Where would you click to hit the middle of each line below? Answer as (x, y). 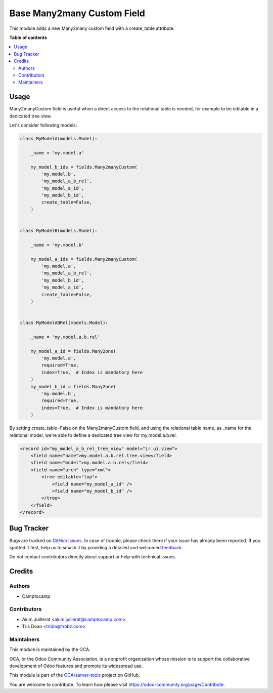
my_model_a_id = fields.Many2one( (73, 351)
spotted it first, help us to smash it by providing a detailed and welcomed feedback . (96, 547)
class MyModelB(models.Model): (59, 231)
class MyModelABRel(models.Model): (64, 323)
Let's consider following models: (43, 125)
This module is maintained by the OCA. (50, 649)
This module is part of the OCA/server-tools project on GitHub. (75, 675)
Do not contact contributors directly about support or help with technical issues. (93, 557)
